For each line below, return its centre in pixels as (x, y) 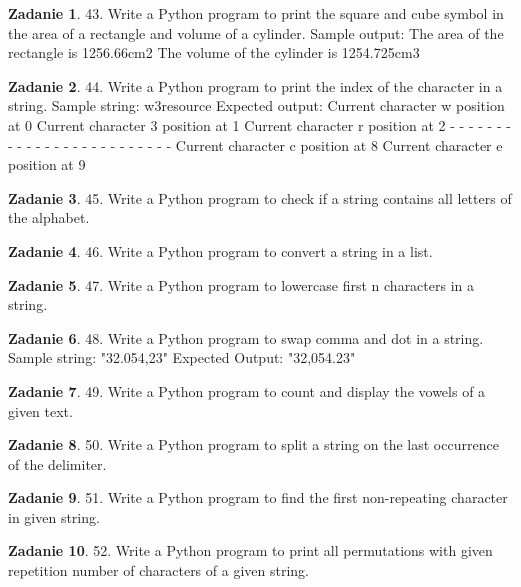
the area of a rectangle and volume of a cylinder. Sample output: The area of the (256, 32)
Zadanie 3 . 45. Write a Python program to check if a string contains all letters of (260, 197)
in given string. (54, 516)
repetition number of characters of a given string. (158, 570)
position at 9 (47, 164)
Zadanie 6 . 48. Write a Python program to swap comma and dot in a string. (246, 337)
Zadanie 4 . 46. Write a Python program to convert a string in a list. (220, 250)
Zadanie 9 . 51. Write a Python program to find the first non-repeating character (258, 497)
